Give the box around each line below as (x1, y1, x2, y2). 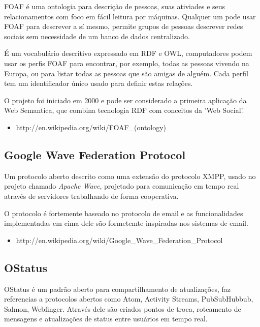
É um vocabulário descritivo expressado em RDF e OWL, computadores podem (4, 48, 252, 58)
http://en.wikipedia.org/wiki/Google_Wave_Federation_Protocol (16, 234, 223, 245)
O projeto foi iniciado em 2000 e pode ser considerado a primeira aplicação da (4, 95, 247, 105)
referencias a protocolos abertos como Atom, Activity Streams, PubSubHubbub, (4, 293, 253, 304)
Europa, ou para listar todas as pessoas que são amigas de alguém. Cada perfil (4, 68, 248, 78)
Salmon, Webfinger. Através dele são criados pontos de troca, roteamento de (4, 303, 241, 314)
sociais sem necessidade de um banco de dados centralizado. (4, 31, 190, 41)
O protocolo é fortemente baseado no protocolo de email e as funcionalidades (4, 207, 243, 218)
